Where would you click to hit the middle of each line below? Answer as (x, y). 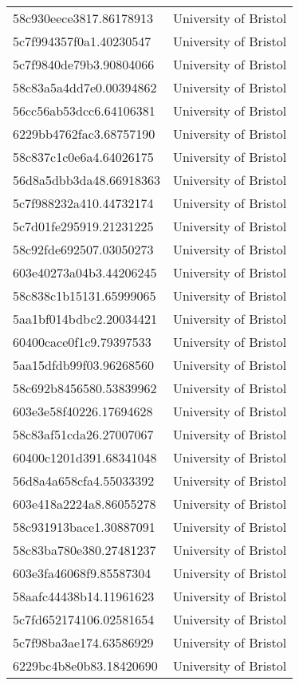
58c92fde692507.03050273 (83, 249)
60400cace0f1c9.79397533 (82, 342)
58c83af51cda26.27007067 (83, 434)
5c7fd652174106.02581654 (84, 619)
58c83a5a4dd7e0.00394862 (85, 87)
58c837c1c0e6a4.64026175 (83, 157)
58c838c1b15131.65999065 (85, 295)
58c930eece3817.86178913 (83, 18)
